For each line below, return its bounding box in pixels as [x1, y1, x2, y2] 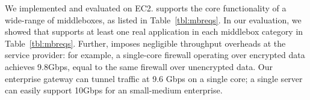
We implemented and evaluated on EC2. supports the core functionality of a [5, 2, 287, 14]
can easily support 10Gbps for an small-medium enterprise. [5, 84, 223, 96]
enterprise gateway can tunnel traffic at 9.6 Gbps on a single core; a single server [5, 72, 303, 84]
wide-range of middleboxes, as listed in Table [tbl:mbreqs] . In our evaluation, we [5, 13, 302, 26]
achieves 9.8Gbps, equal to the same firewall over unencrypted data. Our [5, 60, 273, 72]
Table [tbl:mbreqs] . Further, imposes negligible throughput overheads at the [5, 37, 286, 49]
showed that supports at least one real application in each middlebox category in [5, 25, 303, 38]
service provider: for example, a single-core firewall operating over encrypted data [5, 49, 305, 61]
